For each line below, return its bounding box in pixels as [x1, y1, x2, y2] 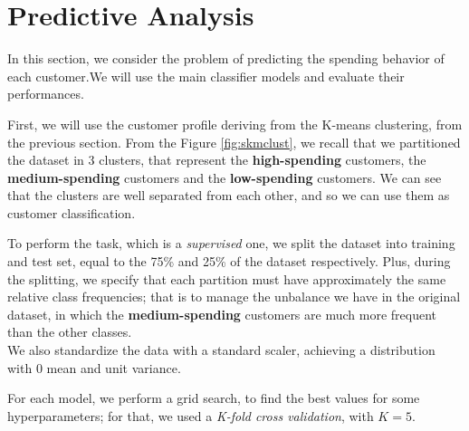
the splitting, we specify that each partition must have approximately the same [7, 269, 446, 288]
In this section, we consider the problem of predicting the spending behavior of [7, 49, 445, 68]
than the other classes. [7, 322, 132, 341]
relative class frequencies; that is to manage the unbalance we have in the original [7, 287, 461, 306]
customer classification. [7, 203, 136, 222]
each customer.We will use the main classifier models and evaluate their [7, 66, 405, 85]
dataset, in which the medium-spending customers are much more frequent [7, 304, 436, 323]
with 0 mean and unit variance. [7, 358, 181, 377]
